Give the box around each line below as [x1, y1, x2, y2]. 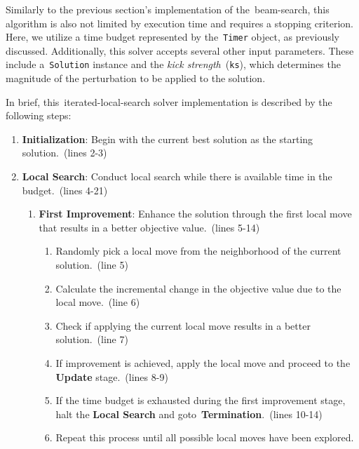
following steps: [6, 108, 72, 123]
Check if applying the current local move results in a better [55, 318, 311, 333]
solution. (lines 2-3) [22, 145, 107, 160]
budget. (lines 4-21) [22, 182, 108, 197]
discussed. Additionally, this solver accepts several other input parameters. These [6, 43, 354, 58]
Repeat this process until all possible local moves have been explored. [55, 430, 354, 445]
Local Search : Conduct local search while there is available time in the [22, 169, 332, 184]
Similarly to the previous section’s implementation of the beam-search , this [6, 2, 330, 16]
